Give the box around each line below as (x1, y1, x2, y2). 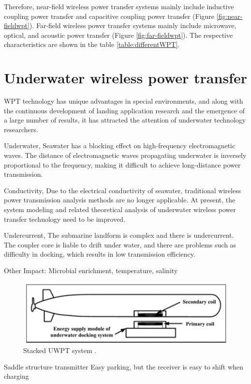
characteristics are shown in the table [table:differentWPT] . (4, 39, 180, 49)
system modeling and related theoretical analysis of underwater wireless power (4, 204, 236, 215)
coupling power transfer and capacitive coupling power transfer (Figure (4, 11, 215, 21)
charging (4, 371, 29, 381)
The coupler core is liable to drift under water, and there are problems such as (4, 239, 236, 249)
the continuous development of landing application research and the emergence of (4, 105, 245, 115)
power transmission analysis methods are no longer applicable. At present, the (4, 195, 236, 205)
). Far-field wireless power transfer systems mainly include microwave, (29, 20, 236, 31)
